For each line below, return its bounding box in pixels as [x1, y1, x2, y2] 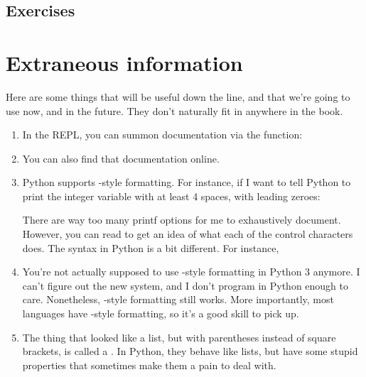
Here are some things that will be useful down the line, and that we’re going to [6, 89, 350, 104]
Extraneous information [6, 48, 243, 77]
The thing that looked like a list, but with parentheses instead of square [22, 329, 336, 344]
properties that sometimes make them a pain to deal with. [22, 357, 276, 372]
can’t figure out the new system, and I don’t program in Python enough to [22, 278, 349, 293]
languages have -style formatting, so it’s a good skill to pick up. [22, 306, 299, 321]
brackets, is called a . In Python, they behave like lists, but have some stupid [22, 344, 358, 359]
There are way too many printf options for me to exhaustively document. [22, 212, 341, 227]
